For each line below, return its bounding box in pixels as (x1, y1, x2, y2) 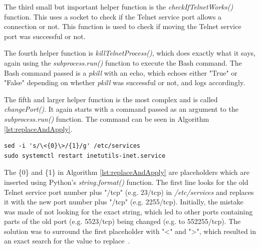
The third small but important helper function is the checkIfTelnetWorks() (4, 2, 233, 12)
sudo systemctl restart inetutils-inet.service (4, 152, 166, 159)
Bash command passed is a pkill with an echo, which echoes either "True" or (4, 67, 237, 78)
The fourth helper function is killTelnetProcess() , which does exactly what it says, (4, 48, 256, 58)
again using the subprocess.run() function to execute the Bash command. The (4, 57, 242, 68)
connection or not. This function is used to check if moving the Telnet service (4, 21, 241, 32)
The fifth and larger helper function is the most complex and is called (4, 94, 218, 104)
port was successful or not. (4, 31, 86, 41)
